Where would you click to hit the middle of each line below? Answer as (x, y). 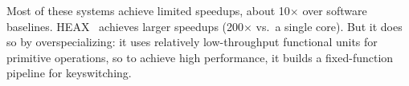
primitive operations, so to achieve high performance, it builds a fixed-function (200, 57)
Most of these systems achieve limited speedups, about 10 (148, 10)
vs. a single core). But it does (329, 26)
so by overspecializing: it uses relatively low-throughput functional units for (192, 42)
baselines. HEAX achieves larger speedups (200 (125, 26)
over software (335, 10)
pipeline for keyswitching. (69, 73)
